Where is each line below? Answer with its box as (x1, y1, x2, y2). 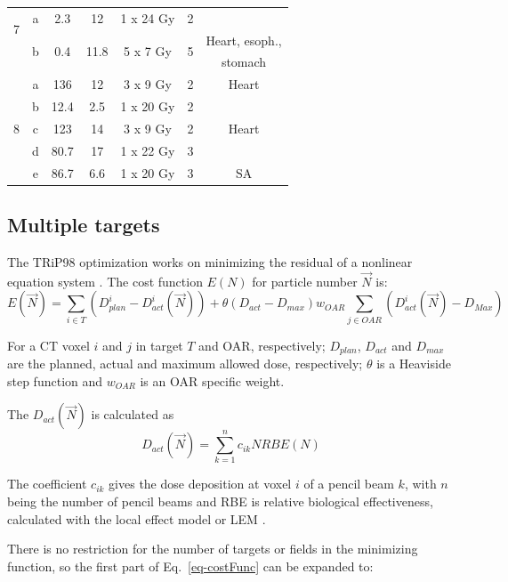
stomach (221, 53, 267, 71)
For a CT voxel (7, 335, 90, 354)
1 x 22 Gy (120, 141, 175, 159)
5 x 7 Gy (124, 42, 172, 61)
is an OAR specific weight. (140, 371, 285, 390)
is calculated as (91, 405, 174, 424)
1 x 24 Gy (120, 8, 175, 27)
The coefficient (7, 474, 87, 493)
